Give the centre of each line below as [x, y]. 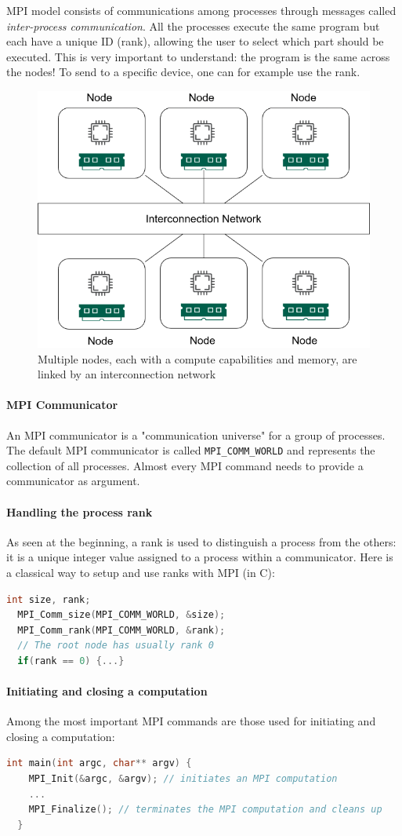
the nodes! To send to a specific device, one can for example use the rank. [183, 72]
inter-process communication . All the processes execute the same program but [193, 26]
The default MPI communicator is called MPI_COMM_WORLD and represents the [191, 450]
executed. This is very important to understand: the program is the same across [198, 56]
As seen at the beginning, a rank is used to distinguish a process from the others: [201, 541]
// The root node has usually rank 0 [116, 646]
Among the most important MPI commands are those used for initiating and [191, 721]
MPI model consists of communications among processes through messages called [201, 10]
